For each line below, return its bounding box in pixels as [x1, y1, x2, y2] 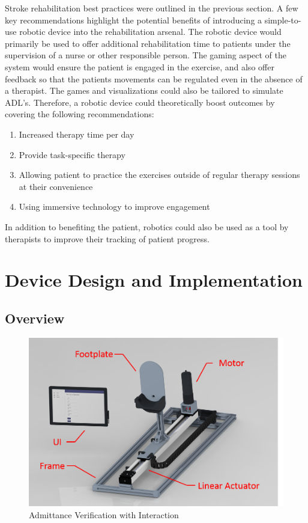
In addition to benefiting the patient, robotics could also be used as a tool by [5, 220, 289, 233]
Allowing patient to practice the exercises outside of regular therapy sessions [19, 168, 300, 181]
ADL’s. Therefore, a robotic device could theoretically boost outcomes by [5, 96, 275, 108]
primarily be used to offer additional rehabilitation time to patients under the [5, 37, 291, 49]
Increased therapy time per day [19, 127, 134, 140]
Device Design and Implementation [5, 268, 303, 292]
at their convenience [19, 180, 93, 192]
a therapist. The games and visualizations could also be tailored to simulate [5, 84, 283, 97]
